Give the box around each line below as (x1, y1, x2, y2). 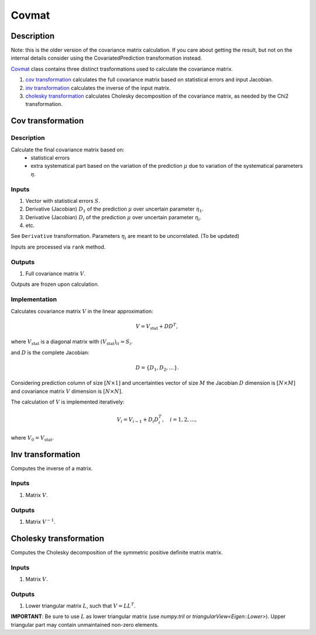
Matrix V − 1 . (25, 517, 56, 525)
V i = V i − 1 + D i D (116, 416, 159, 424)
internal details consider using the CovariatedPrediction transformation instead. (11, 54, 202, 61)
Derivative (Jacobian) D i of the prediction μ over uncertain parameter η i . (25, 213, 202, 222)
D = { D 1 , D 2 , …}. (135, 364, 180, 372)
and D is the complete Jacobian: (11, 348, 90, 356)
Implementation (11, 295, 57, 303)
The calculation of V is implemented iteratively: (11, 398, 125, 406)
